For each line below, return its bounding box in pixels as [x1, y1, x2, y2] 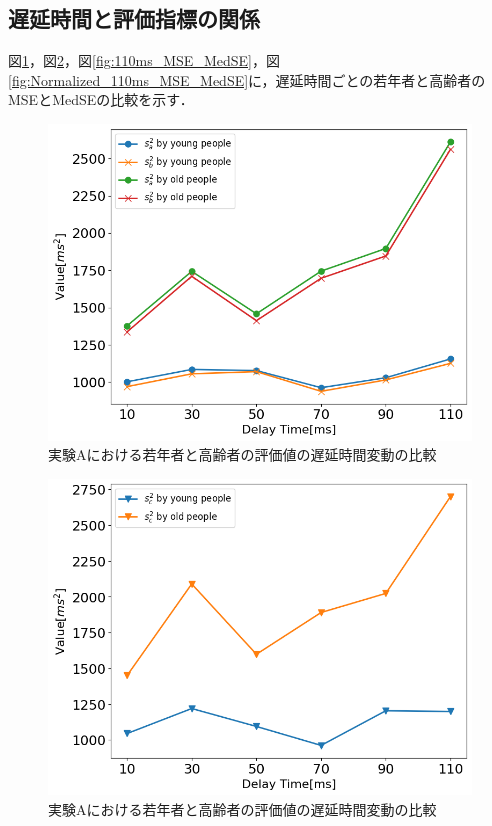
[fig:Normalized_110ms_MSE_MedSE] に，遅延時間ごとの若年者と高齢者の [8, 69, 486, 90]
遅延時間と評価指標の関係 [8, 3, 260, 34]
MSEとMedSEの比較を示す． [8, 89, 194, 110]
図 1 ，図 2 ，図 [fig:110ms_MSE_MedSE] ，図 [8, 50, 280, 71]
